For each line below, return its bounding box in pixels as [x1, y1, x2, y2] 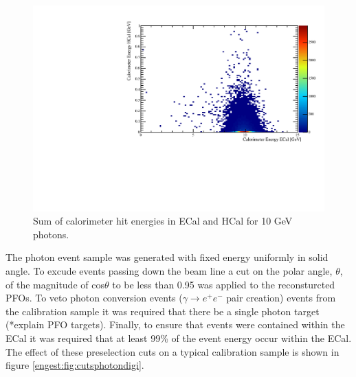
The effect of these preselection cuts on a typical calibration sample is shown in [5, 344, 340, 358]
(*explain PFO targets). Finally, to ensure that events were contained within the [5, 317, 345, 332]
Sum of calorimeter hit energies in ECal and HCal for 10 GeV [33, 214, 293, 228]
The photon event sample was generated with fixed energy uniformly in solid [5, 250, 329, 264]
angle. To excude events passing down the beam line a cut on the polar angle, [5, 264, 333, 278]
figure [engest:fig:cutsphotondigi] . [5, 358, 144, 372]
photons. [33, 227, 69, 241]
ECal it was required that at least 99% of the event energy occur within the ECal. [5, 331, 352, 345]
